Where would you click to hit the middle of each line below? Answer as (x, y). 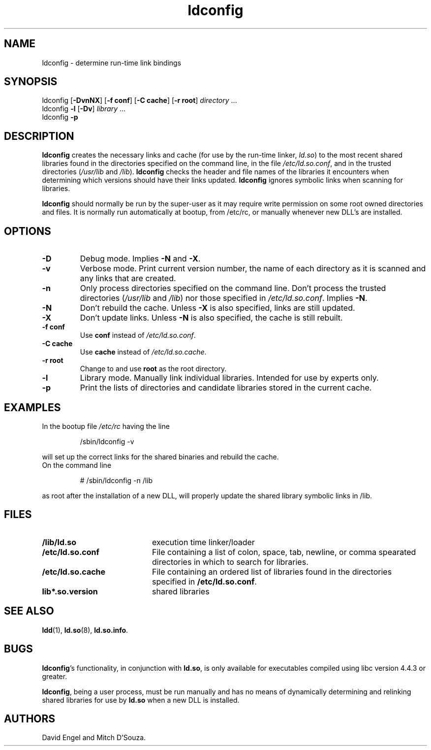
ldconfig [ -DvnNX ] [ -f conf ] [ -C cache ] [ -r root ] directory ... (139, 100)
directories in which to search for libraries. (230, 562)
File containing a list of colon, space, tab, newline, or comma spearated (284, 552)
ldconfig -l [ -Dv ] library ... (84, 109)
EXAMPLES (32, 407)
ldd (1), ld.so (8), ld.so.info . (85, 630)
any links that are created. (128, 278)
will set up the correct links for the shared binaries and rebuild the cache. (160, 457)
